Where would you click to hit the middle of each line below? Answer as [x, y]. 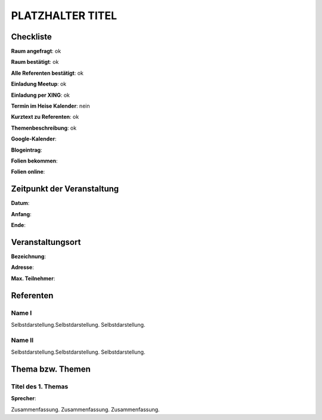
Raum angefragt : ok [36, 51]
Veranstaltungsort [46, 242]
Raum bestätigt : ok [35, 62]
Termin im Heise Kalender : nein [50, 106]
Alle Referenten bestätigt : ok [47, 73]
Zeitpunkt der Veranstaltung [65, 189]
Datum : [20, 203]
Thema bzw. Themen [51, 369]
